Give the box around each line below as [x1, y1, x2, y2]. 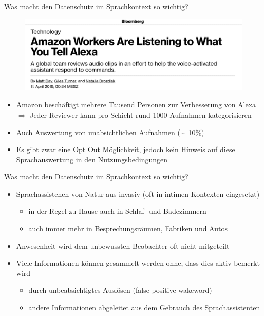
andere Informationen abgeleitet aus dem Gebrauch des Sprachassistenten [28, 302, 260, 313]
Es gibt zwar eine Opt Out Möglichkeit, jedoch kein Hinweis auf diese [16, 144, 235, 155]
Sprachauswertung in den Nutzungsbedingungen [16, 154, 168, 164]
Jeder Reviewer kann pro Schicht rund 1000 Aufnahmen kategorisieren [30, 109, 252, 120]
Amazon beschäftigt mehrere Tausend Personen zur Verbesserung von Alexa [16, 99, 256, 110]
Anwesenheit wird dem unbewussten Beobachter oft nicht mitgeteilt [16, 240, 230, 251]
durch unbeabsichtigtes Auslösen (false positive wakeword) [28, 285, 212, 295]
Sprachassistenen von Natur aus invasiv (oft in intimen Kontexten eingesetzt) [16, 188, 260, 199]
